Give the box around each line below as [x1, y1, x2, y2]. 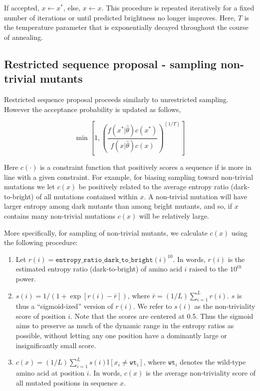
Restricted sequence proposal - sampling [4, 56, 217, 71]
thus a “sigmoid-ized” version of [15, 301, 113, 311]
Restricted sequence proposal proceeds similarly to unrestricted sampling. [4, 94, 229, 104]
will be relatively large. [139, 210, 210, 221]
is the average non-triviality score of [146, 368, 256, 378]
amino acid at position [15, 368, 85, 378]
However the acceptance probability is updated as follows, [4, 104, 181, 114]
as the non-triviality [194, 301, 256, 311]
